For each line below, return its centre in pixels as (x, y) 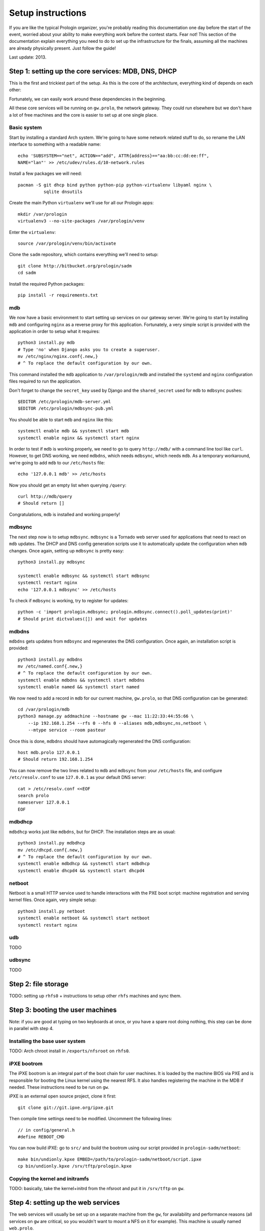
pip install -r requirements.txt (58, 295)
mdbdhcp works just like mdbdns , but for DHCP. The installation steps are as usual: (92, 832)
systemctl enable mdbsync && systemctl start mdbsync (84, 576)
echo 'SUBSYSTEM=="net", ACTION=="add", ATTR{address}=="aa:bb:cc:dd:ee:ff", (114, 156)
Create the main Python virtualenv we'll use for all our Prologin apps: (81, 203)
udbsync (20, 960)
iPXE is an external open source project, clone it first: (63, 1096)
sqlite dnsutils (63, 192)
